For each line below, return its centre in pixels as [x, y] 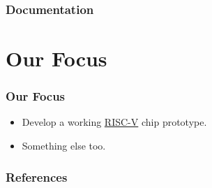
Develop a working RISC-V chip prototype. [114, 122]
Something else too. [64, 146]
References [37, 176]
